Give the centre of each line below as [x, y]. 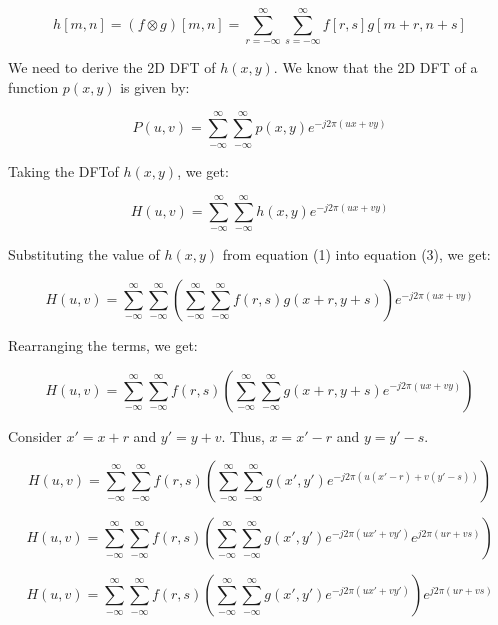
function [33, 86]
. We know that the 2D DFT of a [375, 67]
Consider [35, 435]
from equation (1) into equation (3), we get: [356, 254]
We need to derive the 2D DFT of [112, 67]
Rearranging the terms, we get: [103, 344]
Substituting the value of [84, 254]
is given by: [155, 86]
